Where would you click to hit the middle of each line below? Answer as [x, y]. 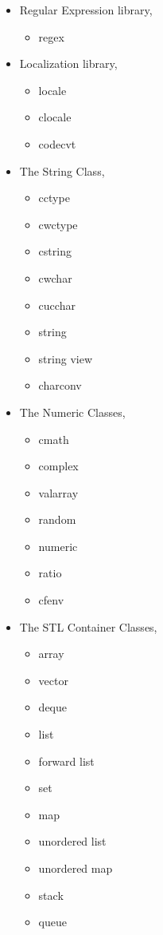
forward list [66, 761]
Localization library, [68, 63]
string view [65, 358]
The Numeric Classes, [72, 412]
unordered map [76, 868]
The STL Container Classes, [88, 626]
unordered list [72, 841]
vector [53, 680]
